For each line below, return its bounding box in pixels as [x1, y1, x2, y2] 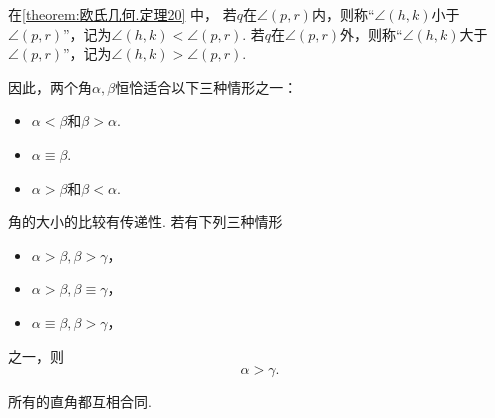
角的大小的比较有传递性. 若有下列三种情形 [8, 211, 283, 232]
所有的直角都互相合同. [8, 391, 152, 412]
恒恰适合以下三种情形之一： [115, 76, 298, 97]
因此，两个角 [8, 76, 92, 97]
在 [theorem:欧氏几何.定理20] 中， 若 [8, 4, 237, 24]
